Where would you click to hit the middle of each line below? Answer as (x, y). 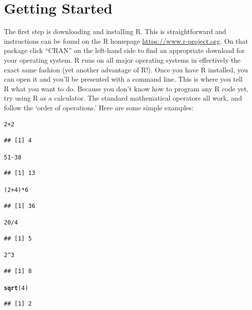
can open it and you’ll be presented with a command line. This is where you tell (123, 79)
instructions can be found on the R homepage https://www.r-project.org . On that (126, 41)
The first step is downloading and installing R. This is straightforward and (115, 31)
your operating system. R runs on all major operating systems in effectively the (122, 60)
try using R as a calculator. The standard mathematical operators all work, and (123, 98)
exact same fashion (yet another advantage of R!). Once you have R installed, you (126, 69)
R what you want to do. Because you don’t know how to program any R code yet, (126, 88)
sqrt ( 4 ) (16, 288)
